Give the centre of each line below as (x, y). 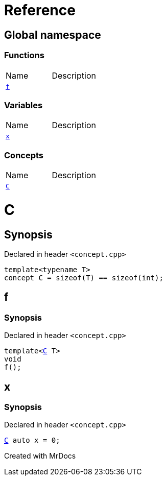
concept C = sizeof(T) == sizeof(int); (84, 278)
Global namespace (53, 35)
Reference (40, 10)
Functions (24, 55)
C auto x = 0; (32, 440)
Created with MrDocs (40, 456)
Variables (23, 105)
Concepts (24, 155)
